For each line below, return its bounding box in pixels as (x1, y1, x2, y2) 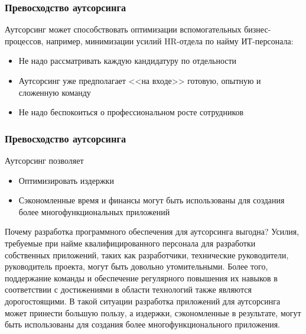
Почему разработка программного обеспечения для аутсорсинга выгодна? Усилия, (5, 225, 300, 238)
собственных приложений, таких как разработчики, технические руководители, (5, 248, 289, 261)
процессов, (5, 34, 44, 47)
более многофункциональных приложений (18, 205, 170, 218)
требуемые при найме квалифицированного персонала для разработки (5, 236, 256, 249)
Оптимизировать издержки (18, 174, 114, 186)
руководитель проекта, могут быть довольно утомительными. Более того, (5, 260, 268, 273)
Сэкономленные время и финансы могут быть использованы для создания (18, 194, 285, 206)
